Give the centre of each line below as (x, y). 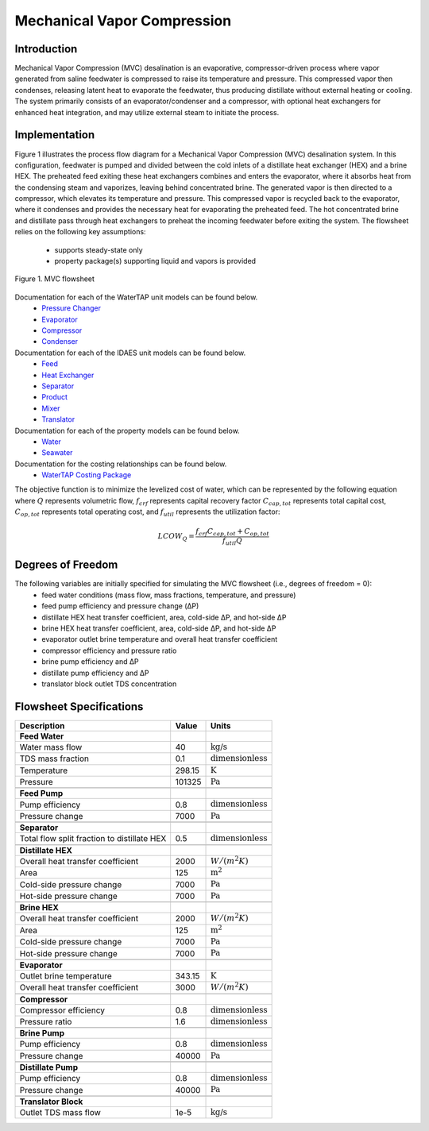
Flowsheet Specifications (79, 706)
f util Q (232, 542)
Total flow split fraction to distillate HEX (93, 839)
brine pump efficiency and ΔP (90, 662)
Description (42, 725)
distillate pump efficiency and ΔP (95, 673)
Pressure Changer (71, 308)
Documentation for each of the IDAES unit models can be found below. (130, 353)
